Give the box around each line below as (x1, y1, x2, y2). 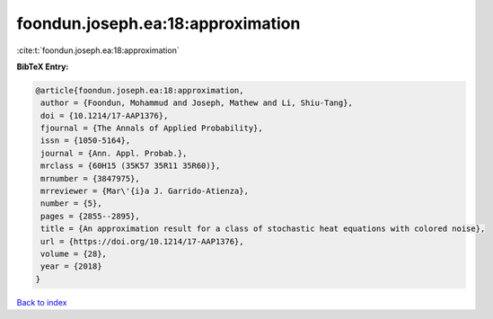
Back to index (16, 297, 67, 307)
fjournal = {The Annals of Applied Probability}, (40, 123, 264, 134)
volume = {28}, (40, 249, 108, 259)
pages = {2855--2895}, (40, 211, 141, 221)
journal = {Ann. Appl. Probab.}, (40, 148, 188, 158)
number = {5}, (40, 199, 102, 208)
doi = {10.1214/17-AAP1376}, (40, 111, 169, 120)
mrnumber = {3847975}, (40, 173, 141, 183)
